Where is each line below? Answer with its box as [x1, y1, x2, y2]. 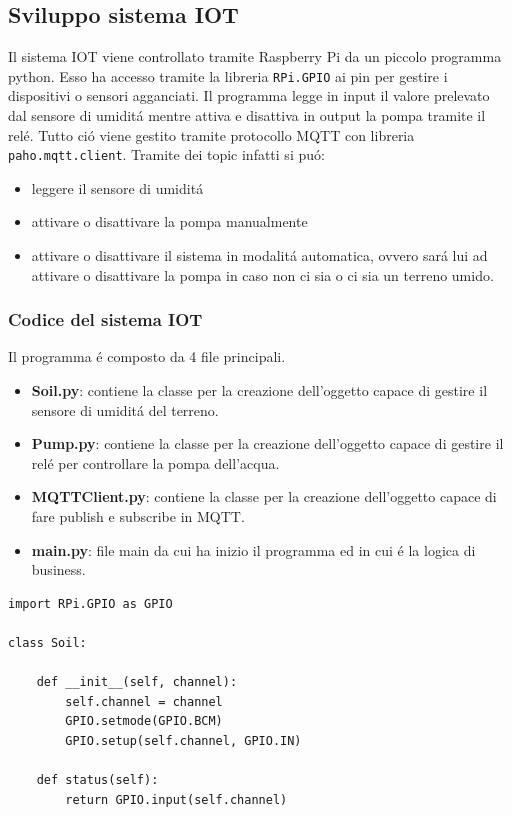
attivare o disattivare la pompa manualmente [31, 211, 308, 232]
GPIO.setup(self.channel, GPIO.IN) [65, 733, 302, 748]
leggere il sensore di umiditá [31, 177, 204, 198]
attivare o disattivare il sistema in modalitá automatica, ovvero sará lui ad [31, 245, 488, 266]
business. [31, 559, 86, 580]
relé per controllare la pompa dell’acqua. [31, 452, 280, 473]
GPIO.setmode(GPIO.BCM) [65, 714, 223, 729]
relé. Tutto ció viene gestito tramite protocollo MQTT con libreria [8, 124, 415, 145]
